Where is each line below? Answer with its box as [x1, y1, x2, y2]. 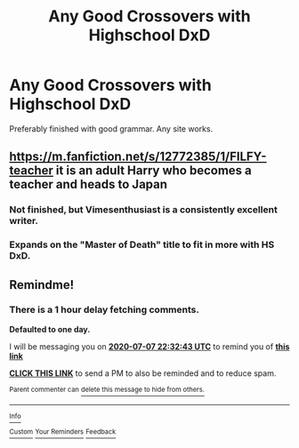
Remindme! [9, 277, 74, 292]
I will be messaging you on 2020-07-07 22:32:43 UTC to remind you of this [9, 340, 290, 352]
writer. [9, 215, 38, 228]
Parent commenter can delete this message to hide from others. [9, 385, 205, 394]
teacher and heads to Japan [9, 177, 167, 192]
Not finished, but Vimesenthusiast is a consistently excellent [9, 204, 278, 216]
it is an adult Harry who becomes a [55, 163, 252, 179]
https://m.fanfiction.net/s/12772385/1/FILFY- [9, 149, 267, 164]
